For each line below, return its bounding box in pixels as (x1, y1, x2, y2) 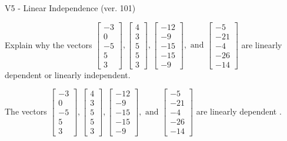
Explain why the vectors (5, 38, 92, 51)
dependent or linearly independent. (5, 68, 131, 80)
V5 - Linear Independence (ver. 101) (5, 2, 136, 14)
